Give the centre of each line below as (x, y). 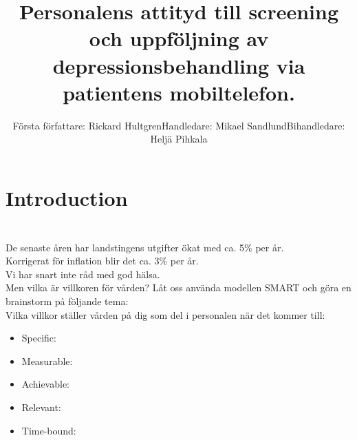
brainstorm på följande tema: (67, 301)
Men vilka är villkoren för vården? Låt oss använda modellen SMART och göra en (178, 287)
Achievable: (46, 384)
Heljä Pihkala (179, 139)
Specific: (39, 338)
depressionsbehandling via (179, 65)
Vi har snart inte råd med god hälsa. (83, 274)
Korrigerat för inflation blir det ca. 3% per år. (102, 261)
